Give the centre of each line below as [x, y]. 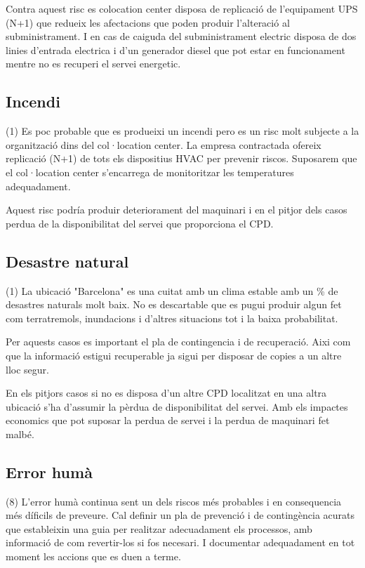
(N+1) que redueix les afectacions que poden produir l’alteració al [148, 22]
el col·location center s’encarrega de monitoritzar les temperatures [150, 172]
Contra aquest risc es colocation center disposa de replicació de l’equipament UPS [182, 8]
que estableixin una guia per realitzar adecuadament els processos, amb [159, 528]
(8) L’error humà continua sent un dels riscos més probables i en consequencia [174, 501]
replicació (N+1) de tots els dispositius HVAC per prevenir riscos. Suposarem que [181, 158]
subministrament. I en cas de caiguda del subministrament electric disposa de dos [181, 36]
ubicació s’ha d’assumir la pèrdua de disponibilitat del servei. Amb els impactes [177, 406]
